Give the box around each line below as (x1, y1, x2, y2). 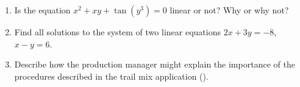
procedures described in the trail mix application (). (14, 69, 209, 82)
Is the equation (14, 4, 71, 16)
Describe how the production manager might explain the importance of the (14, 58, 295, 71)
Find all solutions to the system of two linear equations (14, 26, 221, 38)
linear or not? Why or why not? (170, 4, 289, 16)
